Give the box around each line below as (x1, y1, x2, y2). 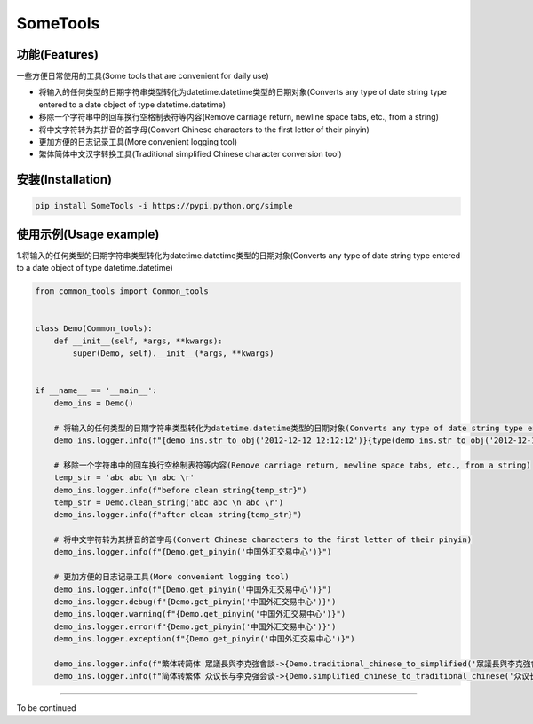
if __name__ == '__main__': (35, 386, 157, 396)
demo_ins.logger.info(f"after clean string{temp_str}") (53, 510, 303, 520)
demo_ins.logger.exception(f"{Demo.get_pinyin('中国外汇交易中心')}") (53, 634, 355, 644)
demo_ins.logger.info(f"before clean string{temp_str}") (53, 484, 307, 495)
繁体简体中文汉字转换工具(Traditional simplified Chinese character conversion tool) (38, 149, 342, 160)
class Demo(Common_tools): (35, 324, 153, 334)
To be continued (16, 703, 76, 713)
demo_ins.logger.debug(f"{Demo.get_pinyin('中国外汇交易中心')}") (53, 597, 337, 607)
